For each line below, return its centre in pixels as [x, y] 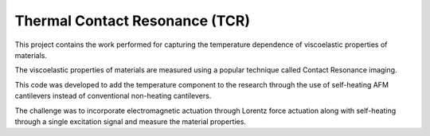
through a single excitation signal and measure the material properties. [131, 121]
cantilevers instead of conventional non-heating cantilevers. [113, 96]
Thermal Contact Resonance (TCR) [133, 21]
